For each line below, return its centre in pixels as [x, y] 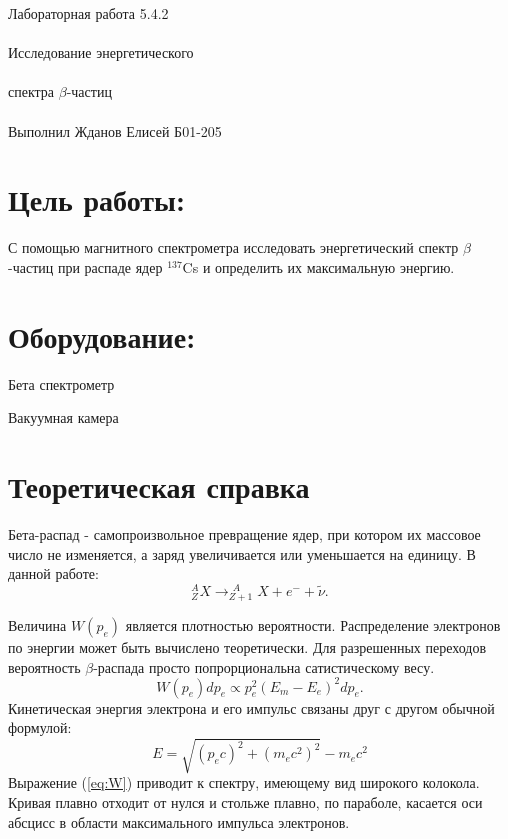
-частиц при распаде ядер [85, 266]
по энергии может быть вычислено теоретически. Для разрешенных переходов [247, 646]
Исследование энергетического [101, 52]
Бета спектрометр [61, 383]
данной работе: [53, 573]
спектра [31, 91]
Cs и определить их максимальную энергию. [318, 266]
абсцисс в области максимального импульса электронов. [179, 821]
